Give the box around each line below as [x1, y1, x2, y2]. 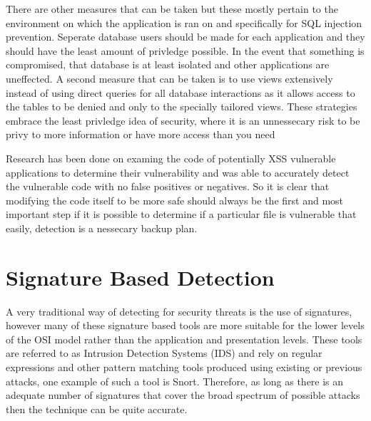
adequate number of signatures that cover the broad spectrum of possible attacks [6, 388, 360, 402]
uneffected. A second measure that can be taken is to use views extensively [6, 71, 333, 85]
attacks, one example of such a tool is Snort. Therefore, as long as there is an [6, 373, 344, 388]
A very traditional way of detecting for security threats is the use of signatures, [6, 303, 352, 318]
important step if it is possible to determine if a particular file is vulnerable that [6, 207, 357, 222]
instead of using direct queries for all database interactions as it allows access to [6, 85, 355, 100]
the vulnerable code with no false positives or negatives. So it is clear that [6, 179, 330, 194]
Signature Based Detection [6, 262, 275, 291]
